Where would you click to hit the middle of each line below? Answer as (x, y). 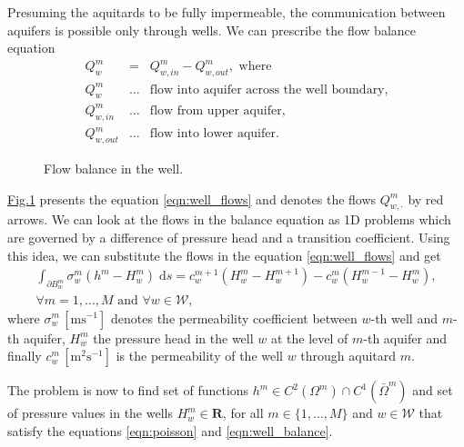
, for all (243, 413)
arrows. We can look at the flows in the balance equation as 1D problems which (229, 219)
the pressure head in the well (173, 338)
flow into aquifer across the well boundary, (269, 89)
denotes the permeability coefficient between (234, 318)
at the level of (309, 338)
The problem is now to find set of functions (128, 390)
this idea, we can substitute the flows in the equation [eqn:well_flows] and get (224, 255)
